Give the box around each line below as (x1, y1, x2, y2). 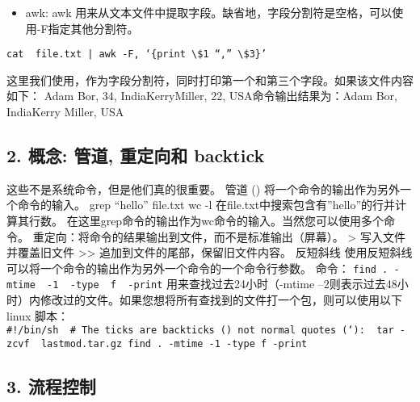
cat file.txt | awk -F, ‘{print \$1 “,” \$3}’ (6, 48, 267, 61)
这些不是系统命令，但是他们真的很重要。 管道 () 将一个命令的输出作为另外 (6, 180, 400, 197)
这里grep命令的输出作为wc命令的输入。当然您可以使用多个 (78, 212, 384, 229)
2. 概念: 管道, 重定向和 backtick (6, 143, 265, 168)
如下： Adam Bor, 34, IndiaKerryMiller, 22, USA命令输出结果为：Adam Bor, (6, 87, 397, 104)
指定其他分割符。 (48, 19, 139, 36)
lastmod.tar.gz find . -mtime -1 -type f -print (40, 337, 308, 350)
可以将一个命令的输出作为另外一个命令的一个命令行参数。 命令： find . (6, 259, 388, 276)
